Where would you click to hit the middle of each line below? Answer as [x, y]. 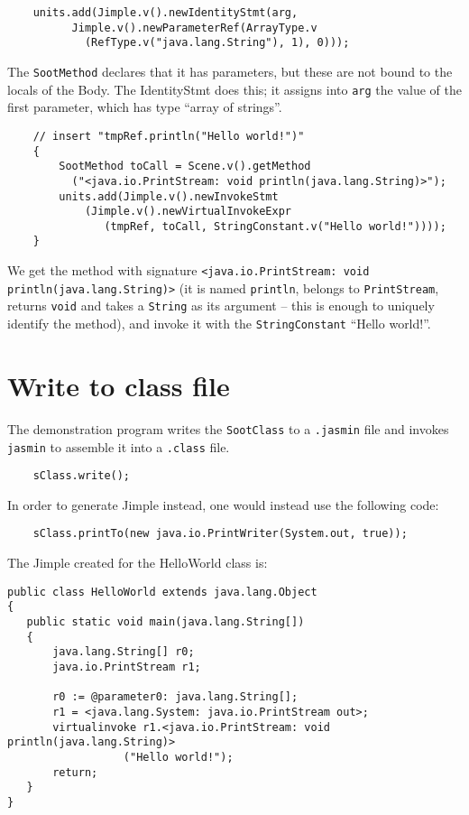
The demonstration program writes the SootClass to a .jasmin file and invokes [228, 428]
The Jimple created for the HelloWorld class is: [138, 563]
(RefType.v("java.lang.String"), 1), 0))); [217, 43]
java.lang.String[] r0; [124, 652]
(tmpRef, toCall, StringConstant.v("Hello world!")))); [275, 226]
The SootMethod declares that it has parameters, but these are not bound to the [230, 71]
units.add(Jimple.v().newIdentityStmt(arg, [166, 13]
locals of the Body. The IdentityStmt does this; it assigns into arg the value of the [234, 89]
